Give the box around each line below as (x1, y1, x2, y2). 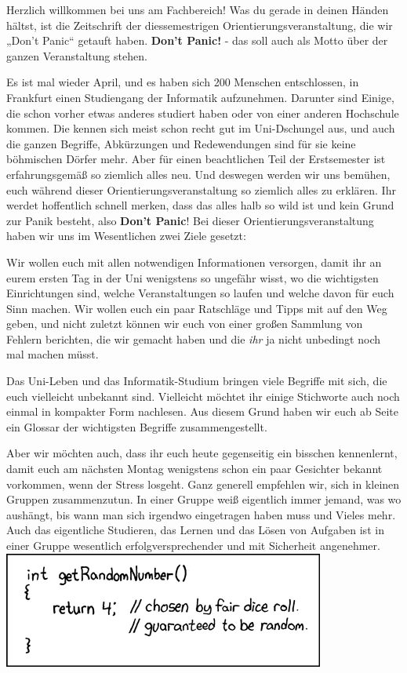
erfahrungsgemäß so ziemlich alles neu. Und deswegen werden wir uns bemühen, (6, 166, 391, 182)
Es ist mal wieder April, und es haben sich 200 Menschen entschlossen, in (6, 74, 359, 90)
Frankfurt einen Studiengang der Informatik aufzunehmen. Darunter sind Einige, (6, 89, 394, 105)
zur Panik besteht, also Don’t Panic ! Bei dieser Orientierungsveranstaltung (6, 212, 374, 228)
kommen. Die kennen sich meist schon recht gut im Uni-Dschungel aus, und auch (6, 120, 395, 136)
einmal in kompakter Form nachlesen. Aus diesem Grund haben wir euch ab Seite (6, 403, 399, 420)
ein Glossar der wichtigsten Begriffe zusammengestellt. (6, 418, 267, 435)
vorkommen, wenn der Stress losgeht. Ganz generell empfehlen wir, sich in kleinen (6, 475, 400, 492)
